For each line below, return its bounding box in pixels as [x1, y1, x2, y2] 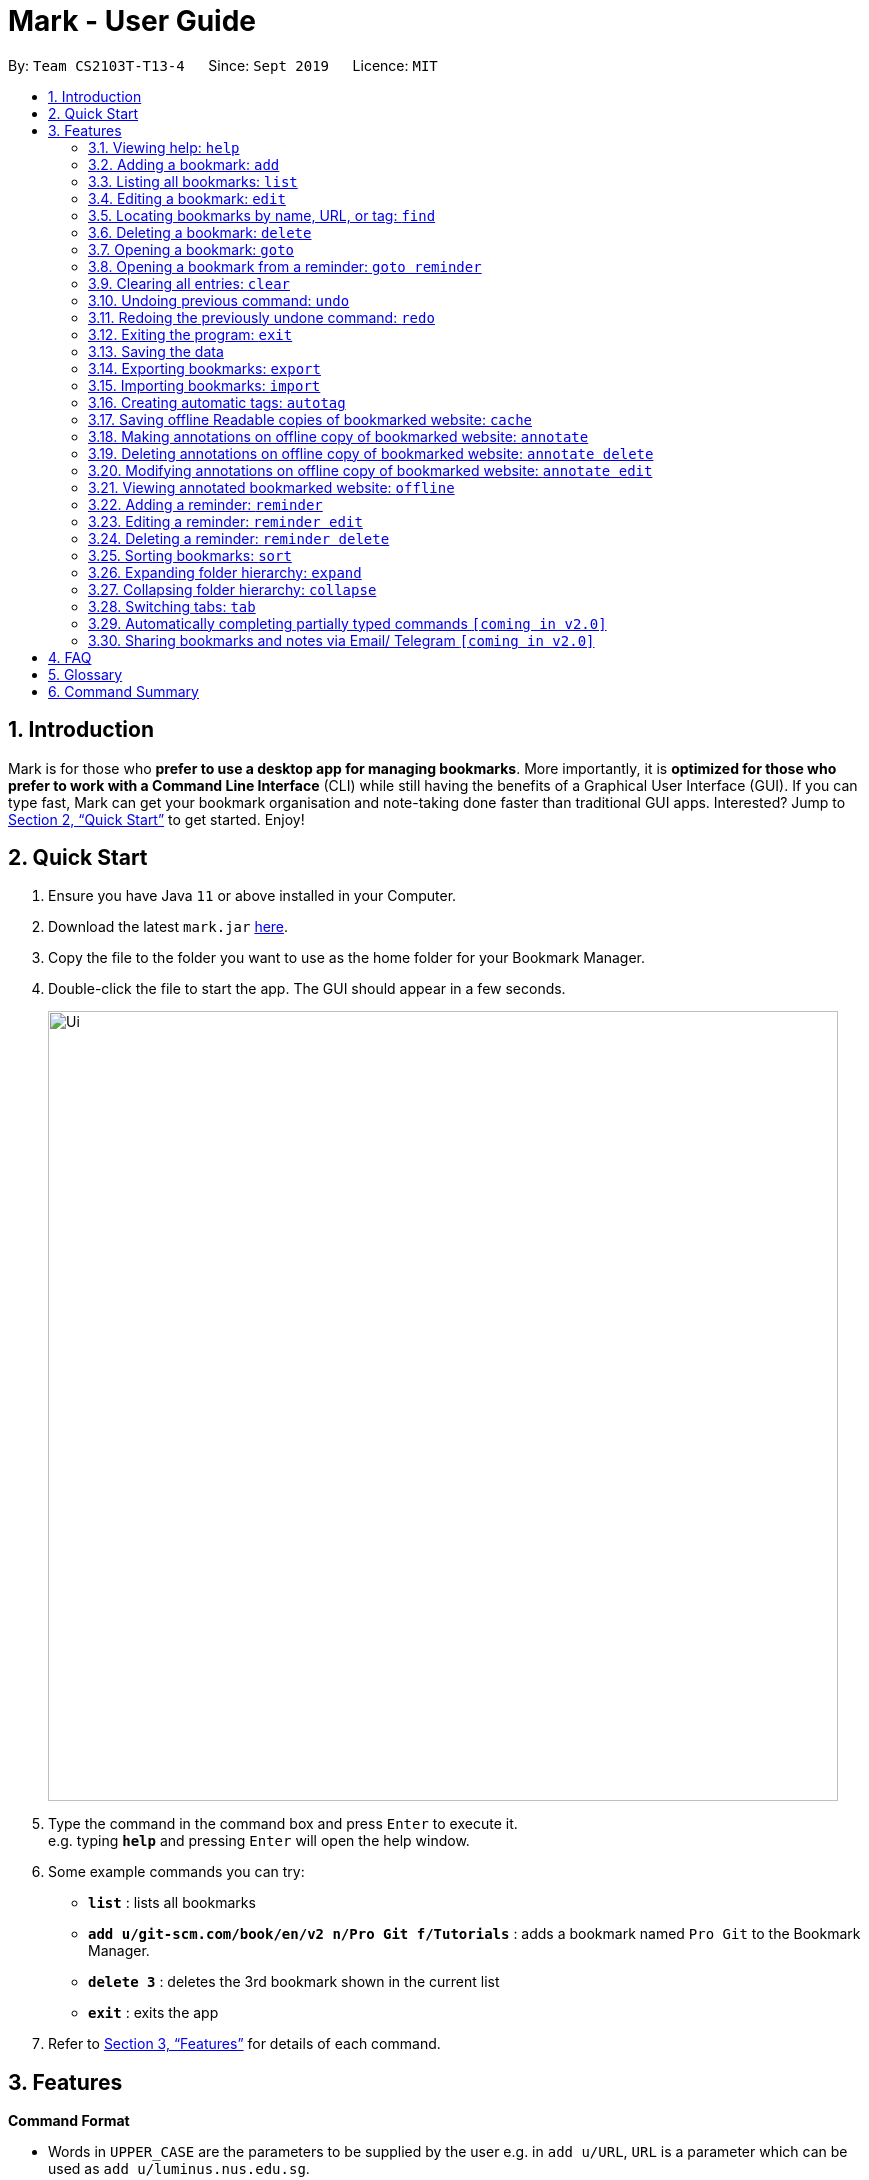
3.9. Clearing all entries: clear [88, 274, 291, 292]
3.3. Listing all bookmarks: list [88, 172, 298, 190]
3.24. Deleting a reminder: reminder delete [88, 529, 390, 547]
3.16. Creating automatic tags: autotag [88, 393, 346, 411]
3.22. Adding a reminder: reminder [88, 495, 323, 513]
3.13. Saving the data [88, 342, 224, 360]
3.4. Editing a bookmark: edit [88, 189, 286, 207]
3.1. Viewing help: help [88, 138, 240, 156]
